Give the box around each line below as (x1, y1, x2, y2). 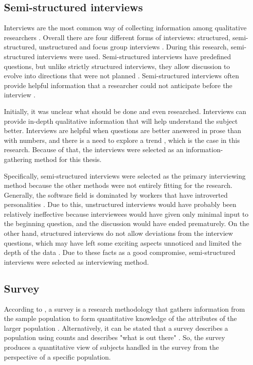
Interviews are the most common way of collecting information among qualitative (4, 23, 247, 33)
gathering (4, 154, 32, 164)
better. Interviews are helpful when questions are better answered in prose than (4, 125, 241, 136)
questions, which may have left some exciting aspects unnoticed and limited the (4, 237, 242, 248)
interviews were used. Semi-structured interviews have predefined (37, 51, 231, 61)
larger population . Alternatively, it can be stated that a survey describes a (4, 322, 228, 333)
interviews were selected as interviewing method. (4, 256, 149, 267)
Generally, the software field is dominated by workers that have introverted (4, 189, 228, 200)
